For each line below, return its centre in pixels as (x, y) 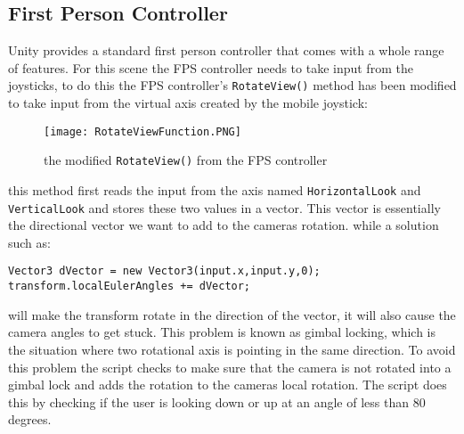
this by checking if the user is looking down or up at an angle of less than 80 (217, 401)
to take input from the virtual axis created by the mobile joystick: (188, 103)
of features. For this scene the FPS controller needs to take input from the (211, 67)
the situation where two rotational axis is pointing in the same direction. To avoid (232, 349)
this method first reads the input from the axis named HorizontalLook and (215, 189)
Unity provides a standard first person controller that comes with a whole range (226, 50)
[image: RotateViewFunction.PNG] (142, 131)
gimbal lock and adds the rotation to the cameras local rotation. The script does (228, 385)
